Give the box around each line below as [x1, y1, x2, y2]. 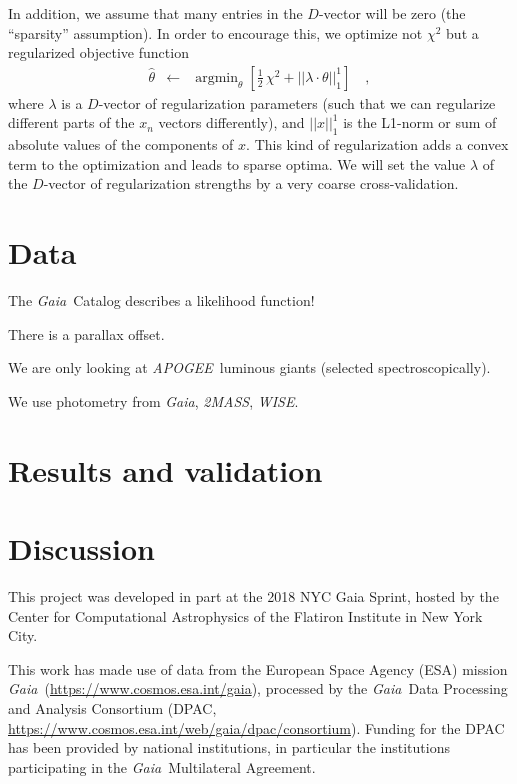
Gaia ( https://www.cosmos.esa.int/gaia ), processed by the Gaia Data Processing [8, 678, 508, 699]
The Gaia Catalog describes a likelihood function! [8, 290, 315, 311]
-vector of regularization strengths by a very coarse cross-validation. [43, 173, 459, 194]
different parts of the [8, 112, 135, 133]
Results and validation [8, 449, 323, 490]
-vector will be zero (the [318, 3, 466, 23]
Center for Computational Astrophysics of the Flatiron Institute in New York [8, 605, 483, 626]
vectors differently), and [158, 112, 305, 133]
